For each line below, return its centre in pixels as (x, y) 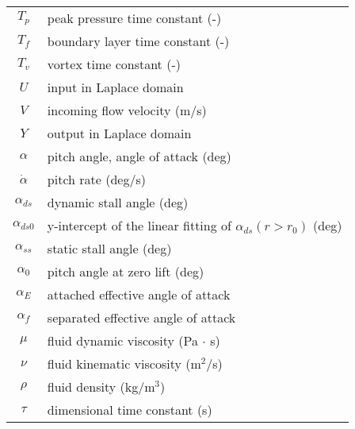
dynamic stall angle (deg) (118, 202)
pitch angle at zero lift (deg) (126, 271)
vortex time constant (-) (114, 64)
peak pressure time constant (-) (134, 18)
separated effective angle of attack (141, 317)
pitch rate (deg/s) (96, 179)
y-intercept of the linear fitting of (139, 225)
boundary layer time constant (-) (138, 41)
